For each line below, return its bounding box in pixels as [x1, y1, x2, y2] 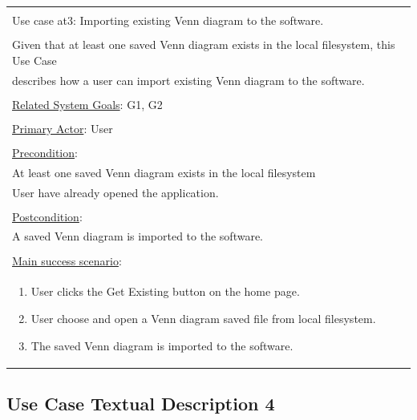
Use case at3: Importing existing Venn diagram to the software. [12, 12, 324, 28]
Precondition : [12, 143, 78, 160]
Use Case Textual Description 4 [6, 391, 275, 416]
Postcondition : [12, 208, 83, 224]
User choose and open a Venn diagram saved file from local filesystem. [30, 309, 376, 326]
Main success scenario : [12, 252, 122, 269]
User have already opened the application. [12, 184, 219, 200]
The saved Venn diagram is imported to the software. [30, 337, 294, 353]
